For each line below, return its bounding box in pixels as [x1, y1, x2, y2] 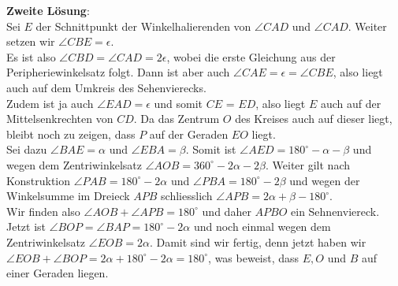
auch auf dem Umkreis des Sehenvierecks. [6, 79, 206, 95]
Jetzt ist [6, 218, 46, 235]
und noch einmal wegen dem [193, 218, 331, 235]
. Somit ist [185, 141, 236, 158]
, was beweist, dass [208, 249, 299, 266]
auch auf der [320, 95, 381, 111]
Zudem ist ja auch [6, 95, 94, 111]
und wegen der [289, 172, 360, 188]
